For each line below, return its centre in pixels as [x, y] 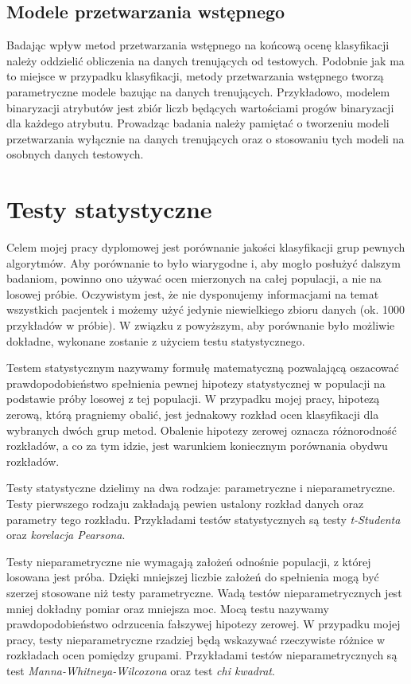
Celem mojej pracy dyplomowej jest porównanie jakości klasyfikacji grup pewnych [206, 247]
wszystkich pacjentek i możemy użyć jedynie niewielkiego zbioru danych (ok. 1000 [206, 309]
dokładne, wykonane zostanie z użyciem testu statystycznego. [156, 340]
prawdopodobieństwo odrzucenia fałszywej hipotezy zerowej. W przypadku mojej [204, 624]
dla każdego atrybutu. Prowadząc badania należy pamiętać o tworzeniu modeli [198, 123]
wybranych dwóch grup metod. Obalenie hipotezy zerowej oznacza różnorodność [202, 430]
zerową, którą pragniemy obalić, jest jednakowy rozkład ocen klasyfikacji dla [193, 414]
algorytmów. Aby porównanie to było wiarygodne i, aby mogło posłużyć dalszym [204, 262]
